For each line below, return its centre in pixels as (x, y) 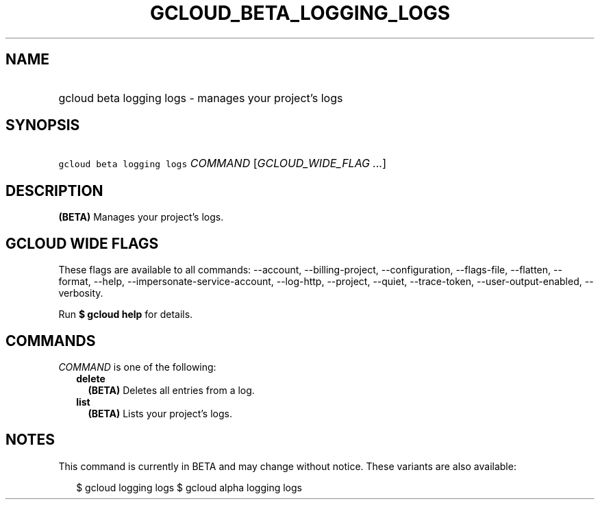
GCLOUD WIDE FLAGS (82, 243)
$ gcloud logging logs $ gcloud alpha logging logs (189, 487)
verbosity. (81, 293)
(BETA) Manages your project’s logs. (141, 217)
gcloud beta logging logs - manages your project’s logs (201, 98)
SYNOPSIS (43, 125)
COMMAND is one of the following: (137, 367)
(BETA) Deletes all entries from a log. (171, 390)
